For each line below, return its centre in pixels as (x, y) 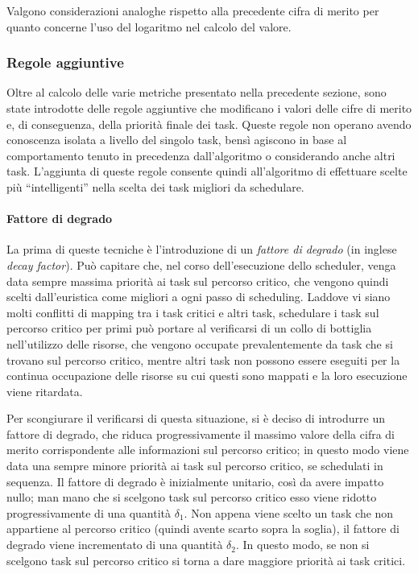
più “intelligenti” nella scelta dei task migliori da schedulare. (155, 186)
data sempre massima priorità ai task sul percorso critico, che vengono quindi (198, 281)
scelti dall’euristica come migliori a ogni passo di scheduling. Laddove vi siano (199, 297)
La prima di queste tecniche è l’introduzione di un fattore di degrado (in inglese (202, 249)
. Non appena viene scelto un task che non (289, 512)
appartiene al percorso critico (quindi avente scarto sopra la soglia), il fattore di (203, 529)
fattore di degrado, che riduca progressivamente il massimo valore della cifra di (201, 434)
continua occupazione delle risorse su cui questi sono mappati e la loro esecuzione (207, 376)
